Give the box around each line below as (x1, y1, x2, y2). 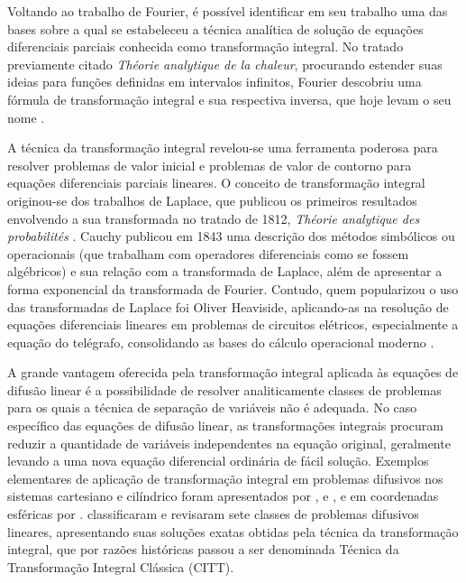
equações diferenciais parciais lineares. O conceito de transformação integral (7, 173, 425, 192)
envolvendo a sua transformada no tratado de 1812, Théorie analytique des (7, 208, 420, 227)
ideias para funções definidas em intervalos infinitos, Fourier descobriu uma (7, 72, 422, 91)
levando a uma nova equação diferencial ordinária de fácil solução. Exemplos (7, 451, 429, 470)
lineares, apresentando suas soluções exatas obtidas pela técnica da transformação (7, 522, 459, 541)
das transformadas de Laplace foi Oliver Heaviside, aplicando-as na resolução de (7, 297, 449, 316)
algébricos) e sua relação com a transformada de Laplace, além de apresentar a (7, 262, 443, 281)
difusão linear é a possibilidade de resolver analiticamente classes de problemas (7, 380, 442, 399)
